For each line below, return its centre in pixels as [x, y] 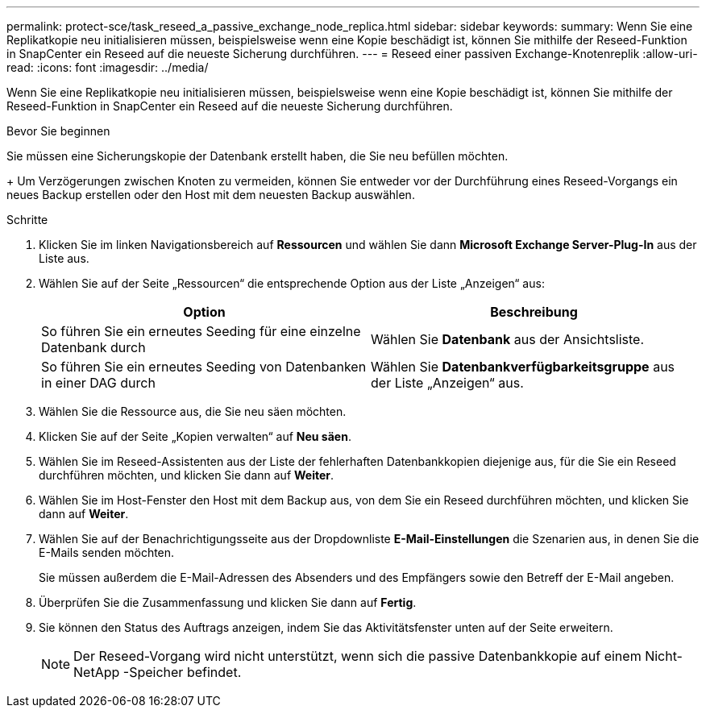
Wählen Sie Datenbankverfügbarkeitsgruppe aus [523, 367]
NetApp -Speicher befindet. [158, 672]
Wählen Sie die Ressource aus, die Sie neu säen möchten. [193, 411]
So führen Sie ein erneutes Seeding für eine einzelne [201, 331]
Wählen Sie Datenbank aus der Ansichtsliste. [508, 339]
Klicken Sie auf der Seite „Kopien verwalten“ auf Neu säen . [195, 436]
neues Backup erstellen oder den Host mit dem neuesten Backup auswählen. [211, 195]
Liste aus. [64, 258]
